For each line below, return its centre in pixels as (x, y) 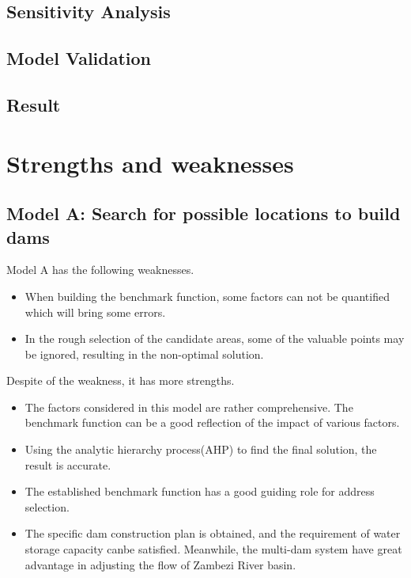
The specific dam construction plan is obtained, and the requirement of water (213, 533)
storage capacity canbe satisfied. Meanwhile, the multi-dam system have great (213, 549)
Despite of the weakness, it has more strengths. (121, 380)
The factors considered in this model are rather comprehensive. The (189, 407)
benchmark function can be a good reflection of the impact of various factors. (212, 422)
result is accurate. (68, 464)
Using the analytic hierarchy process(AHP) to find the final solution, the (201, 449)
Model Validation (79, 58)
